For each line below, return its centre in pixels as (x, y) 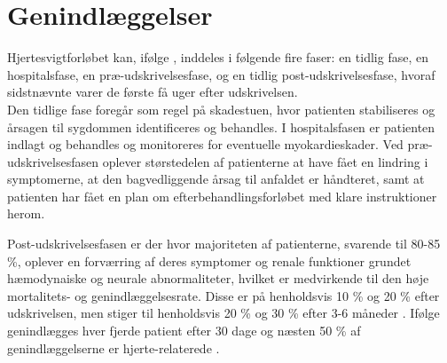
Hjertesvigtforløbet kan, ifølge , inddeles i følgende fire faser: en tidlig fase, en (218, 57)
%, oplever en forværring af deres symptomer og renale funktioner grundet (209, 260)
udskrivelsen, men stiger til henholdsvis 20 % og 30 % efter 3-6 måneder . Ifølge (223, 313)
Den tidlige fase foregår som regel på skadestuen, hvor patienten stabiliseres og (221, 109)
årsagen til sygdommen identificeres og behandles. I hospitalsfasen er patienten (221, 126)
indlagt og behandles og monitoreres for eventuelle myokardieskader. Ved (205, 144)
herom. (26, 213)
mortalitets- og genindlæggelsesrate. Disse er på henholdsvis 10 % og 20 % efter (223, 295)
